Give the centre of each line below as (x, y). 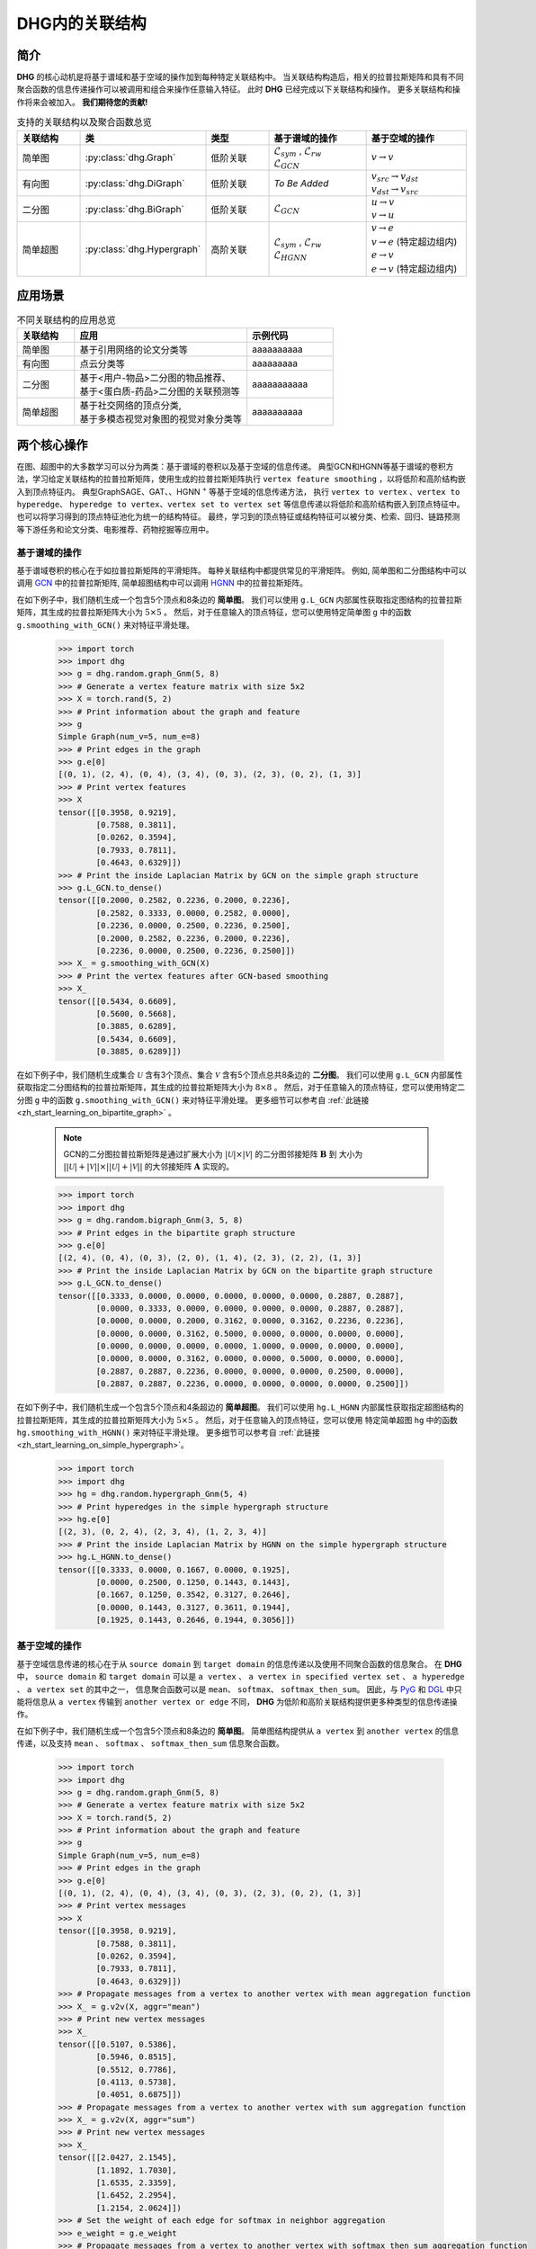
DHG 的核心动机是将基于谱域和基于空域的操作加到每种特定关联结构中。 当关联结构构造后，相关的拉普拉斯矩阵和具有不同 (240, 77)
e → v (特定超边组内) (414, 269)
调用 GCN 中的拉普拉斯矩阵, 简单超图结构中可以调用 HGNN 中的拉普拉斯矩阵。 (162, 583)
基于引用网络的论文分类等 (134, 350)
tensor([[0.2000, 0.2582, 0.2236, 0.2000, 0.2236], (174, 900)
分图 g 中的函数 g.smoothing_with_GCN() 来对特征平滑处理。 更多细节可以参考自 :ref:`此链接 (193, 1100)
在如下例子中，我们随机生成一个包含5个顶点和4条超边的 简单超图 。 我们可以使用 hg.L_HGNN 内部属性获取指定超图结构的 (240, 1407)
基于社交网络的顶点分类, (130, 406)
